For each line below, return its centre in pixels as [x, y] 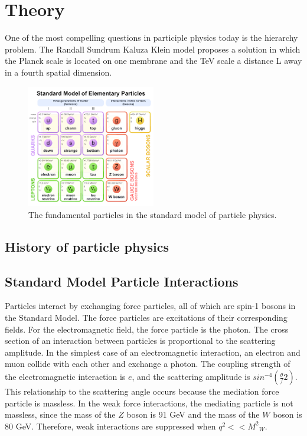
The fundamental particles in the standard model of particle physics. [153, 214]
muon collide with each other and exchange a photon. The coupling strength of [148, 364]
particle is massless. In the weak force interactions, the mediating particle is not [149, 403]
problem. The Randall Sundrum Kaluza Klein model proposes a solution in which [153, 49]
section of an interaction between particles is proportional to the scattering [140, 341]
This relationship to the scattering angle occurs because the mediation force [142, 391]
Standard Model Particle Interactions [122, 281]
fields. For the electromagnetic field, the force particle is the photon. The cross [147, 329]
